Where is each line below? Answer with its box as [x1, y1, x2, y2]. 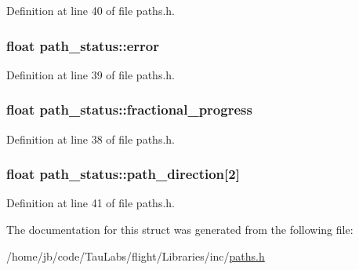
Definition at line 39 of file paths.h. [6, 66, 175, 82]
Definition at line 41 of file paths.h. [6, 195, 175, 211]
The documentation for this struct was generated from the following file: [6, 221, 354, 238]
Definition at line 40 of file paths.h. [6, 2, 175, 18]
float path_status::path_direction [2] [6, 164, 240, 184]
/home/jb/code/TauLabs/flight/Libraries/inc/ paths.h [6, 247, 265, 264]
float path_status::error [6, 35, 159, 55]
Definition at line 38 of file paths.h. [6, 130, 175, 147]
